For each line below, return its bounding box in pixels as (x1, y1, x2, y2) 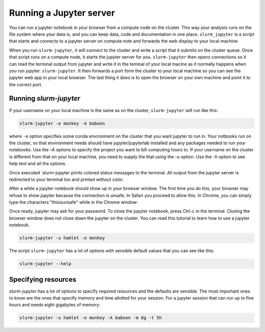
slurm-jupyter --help (19, 261, 72, 267)
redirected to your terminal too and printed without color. (9, 176, 124, 182)
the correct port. (9, 82, 43, 87)
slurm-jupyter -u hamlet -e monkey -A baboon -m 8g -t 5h (19, 315, 162, 321)
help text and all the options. (9, 161, 67, 166)
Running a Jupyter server (9, 7, 115, 18)
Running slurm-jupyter (9, 94, 80, 103)
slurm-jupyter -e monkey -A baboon (19, 120, 105, 126)
